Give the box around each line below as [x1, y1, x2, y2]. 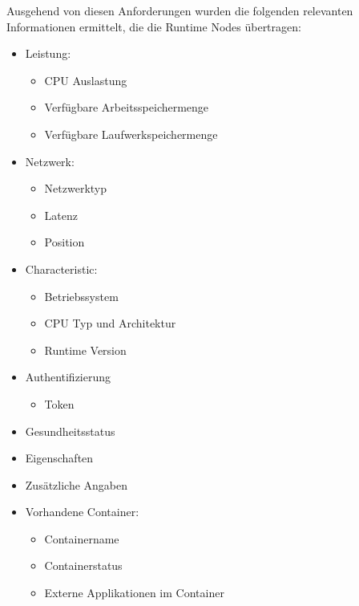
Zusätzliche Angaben [25, 476, 128, 493]
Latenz [44, 206, 79, 223]
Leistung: [25, 45, 71, 62]
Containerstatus [44, 557, 123, 574]
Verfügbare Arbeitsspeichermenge [44, 99, 209, 116]
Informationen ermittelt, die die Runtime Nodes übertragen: [6, 18, 301, 35]
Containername [44, 530, 119, 547]
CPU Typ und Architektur [44, 315, 176, 331]
